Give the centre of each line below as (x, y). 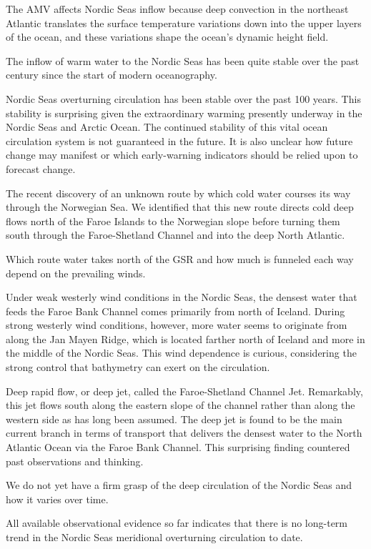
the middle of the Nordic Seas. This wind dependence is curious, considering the (181, 353)
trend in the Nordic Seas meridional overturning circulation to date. (154, 537)
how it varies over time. (57, 499)
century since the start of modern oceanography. (112, 75)
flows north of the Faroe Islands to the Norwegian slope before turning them (173, 221)
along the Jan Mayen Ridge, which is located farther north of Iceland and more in (185, 338)
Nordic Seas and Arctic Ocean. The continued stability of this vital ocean (167, 127)
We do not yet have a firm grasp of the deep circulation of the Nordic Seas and (179, 485)
